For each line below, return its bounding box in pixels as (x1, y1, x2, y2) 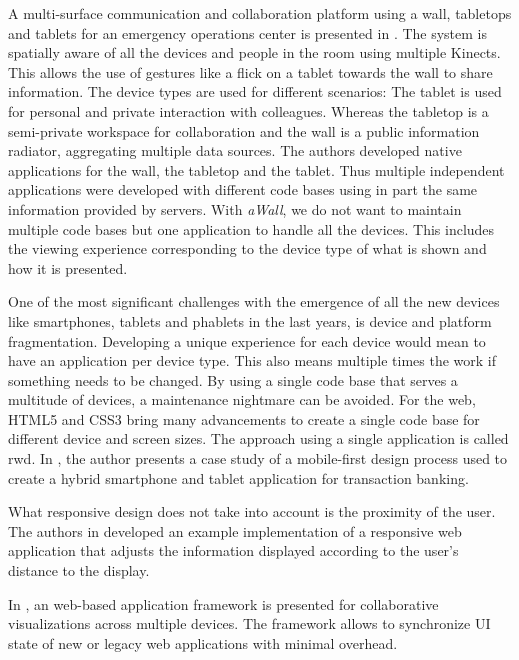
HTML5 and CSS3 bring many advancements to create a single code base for (8, 408, 480, 429)
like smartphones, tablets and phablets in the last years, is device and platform (8, 310, 492, 331)
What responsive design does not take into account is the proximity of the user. (8, 501, 496, 522)
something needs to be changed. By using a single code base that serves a (8, 369, 458, 390)
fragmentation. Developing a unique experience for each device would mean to (8, 330, 486, 351)
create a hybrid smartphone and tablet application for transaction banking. (8, 467, 469, 488)
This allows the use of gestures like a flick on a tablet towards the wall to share (8, 61, 493, 82)
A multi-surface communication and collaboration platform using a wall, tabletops (8, 3, 512, 23)
